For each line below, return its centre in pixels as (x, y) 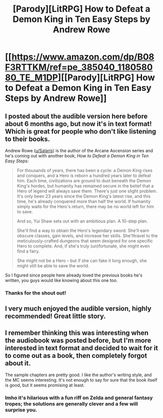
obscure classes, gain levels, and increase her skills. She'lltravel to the (87, 236)
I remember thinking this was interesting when (77, 333)
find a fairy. (28, 251)
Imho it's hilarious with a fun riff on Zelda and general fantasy (79, 398)
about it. (18, 363)
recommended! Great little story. (55, 316)
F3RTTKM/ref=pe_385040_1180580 (79, 67)
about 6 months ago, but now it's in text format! (78, 124)
